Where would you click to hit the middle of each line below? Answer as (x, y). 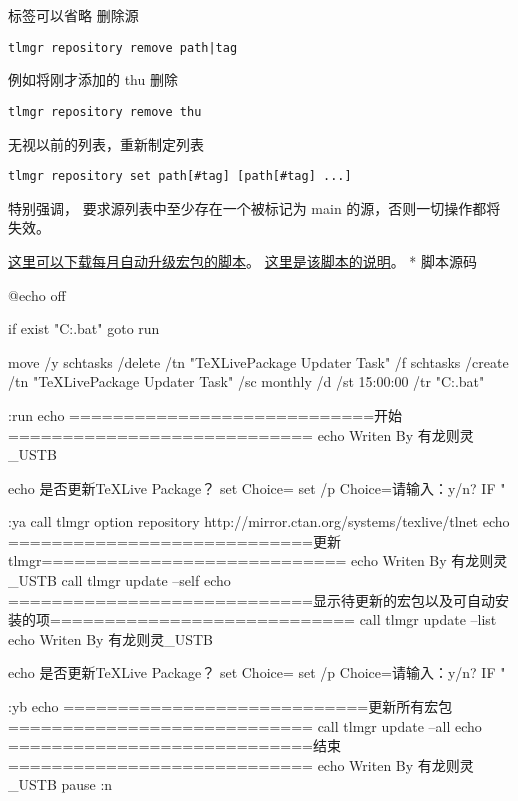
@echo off (37, 294)
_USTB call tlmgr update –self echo (119, 580)
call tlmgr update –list (428, 619)
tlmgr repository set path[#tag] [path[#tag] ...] (180, 176)
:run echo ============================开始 (205, 414)
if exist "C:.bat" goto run (84, 328)
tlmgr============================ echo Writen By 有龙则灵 (258, 560)
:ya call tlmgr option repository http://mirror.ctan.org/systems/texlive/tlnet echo (259, 521)
